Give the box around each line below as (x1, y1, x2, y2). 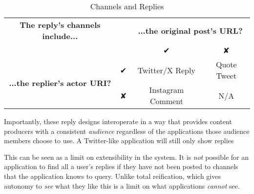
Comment (149, 95, 183, 107)
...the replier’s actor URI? (9, 77, 111, 88)
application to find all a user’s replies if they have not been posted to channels (4, 161, 238, 172)
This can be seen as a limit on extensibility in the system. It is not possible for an (4, 151, 249, 162)
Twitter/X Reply (137, 64, 195, 76)
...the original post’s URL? (138, 24, 243, 36)
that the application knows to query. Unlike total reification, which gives (4, 171, 221, 181)
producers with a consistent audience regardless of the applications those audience (4, 126, 250, 136)
